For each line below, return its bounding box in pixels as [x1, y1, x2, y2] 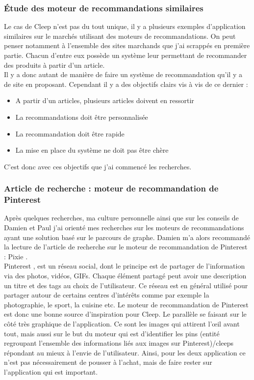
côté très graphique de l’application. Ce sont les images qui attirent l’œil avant [4, 319, 240, 329]
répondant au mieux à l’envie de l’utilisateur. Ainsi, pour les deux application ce [4, 347, 246, 357]
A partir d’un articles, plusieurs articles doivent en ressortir [15, 95, 194, 106]
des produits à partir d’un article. [4, 59, 105, 70]
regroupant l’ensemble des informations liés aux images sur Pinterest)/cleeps [4, 338, 234, 348]
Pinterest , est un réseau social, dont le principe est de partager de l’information [4, 261, 245, 271]
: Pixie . [4, 251, 28, 261]
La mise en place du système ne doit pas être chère [15, 145, 169, 155]
